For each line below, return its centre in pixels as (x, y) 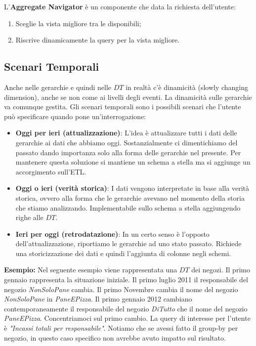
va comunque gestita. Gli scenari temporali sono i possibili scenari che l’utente (123, 107)
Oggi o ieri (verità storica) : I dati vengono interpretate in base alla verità (132, 188)
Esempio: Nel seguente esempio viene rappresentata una (91, 270)
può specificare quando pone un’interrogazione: (75, 116)
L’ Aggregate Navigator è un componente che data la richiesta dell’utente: (120, 6)
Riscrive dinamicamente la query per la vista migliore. (98, 40)
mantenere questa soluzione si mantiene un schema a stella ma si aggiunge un (133, 162)
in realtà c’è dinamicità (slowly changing (187, 87)
